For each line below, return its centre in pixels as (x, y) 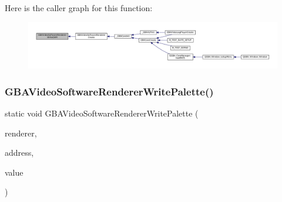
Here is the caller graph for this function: (79, 8)
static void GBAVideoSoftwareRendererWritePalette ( (102, 113)
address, (19, 153)
